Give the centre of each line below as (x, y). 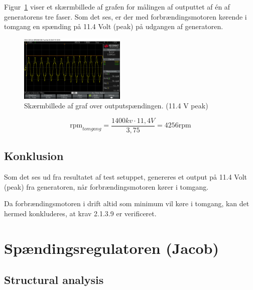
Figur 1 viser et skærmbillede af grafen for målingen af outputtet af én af (117, 7)
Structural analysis (54, 280)
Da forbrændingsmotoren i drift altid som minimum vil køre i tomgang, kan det (127, 203)
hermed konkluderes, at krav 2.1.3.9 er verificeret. (80, 213)
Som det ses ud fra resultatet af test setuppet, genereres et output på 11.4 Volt (125, 177)
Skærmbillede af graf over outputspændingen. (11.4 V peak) (116, 106)
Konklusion (34, 156)
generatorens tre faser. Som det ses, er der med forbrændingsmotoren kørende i (125, 16)
